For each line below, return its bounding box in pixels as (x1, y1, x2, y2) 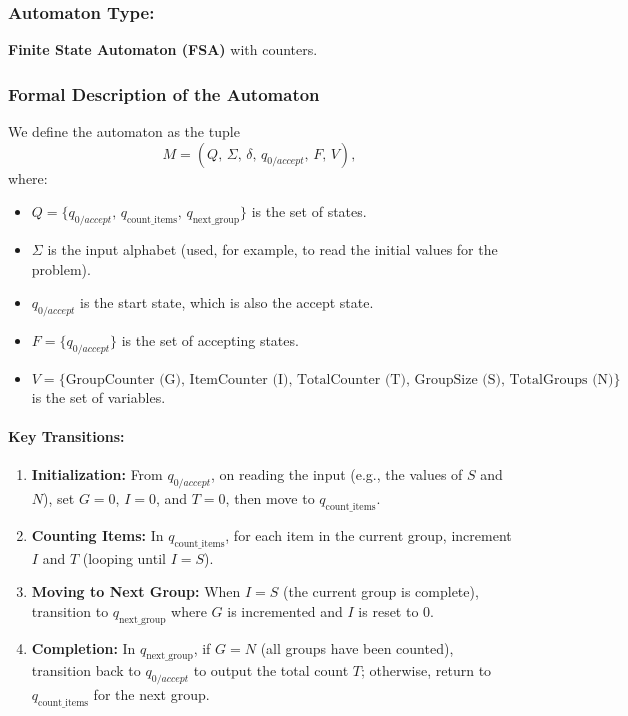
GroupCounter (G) (65, 372, 182, 387)
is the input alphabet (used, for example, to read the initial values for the (47, 239, 498, 260)
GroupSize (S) (414, 372, 501, 387)
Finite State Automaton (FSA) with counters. (8, 39, 318, 60)
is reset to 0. (358, 600, 434, 621)
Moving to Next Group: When (31, 581, 241, 602)
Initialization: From (31, 464, 163, 485)
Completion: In (31, 637, 136, 658)
